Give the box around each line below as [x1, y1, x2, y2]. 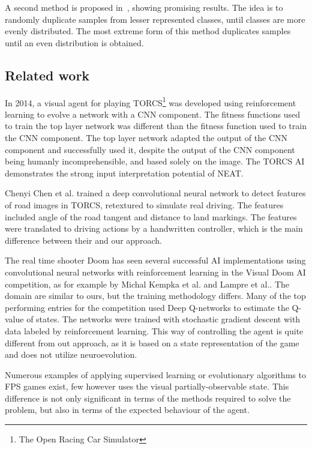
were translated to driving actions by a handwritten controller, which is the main [5, 222, 303, 235]
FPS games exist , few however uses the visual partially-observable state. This [5, 380, 289, 393]
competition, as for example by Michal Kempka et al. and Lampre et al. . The [5, 277, 290, 290]
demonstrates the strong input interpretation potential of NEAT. [5, 166, 244, 179]
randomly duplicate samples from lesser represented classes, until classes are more [5, 13, 305, 25]
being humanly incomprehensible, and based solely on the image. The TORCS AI [5, 155, 305, 167]
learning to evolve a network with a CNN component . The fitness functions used [5, 107, 300, 120]
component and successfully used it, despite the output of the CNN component [5, 143, 295, 155]
